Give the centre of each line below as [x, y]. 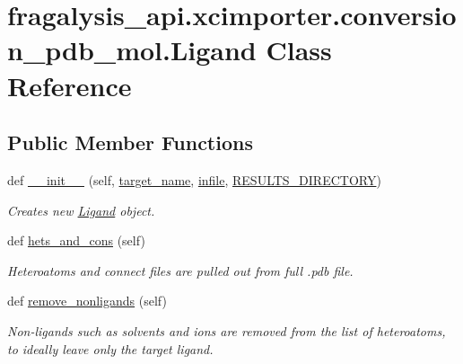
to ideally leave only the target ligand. [110, 348]
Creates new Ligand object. [81, 210]
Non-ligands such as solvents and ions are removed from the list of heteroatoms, [227, 330]
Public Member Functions [130, 142]
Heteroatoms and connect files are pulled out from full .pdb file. [180, 270]
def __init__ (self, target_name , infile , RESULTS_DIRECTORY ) [194, 179]
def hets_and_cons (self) [76, 240]
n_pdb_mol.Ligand [132, 50]
